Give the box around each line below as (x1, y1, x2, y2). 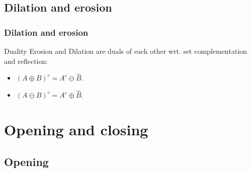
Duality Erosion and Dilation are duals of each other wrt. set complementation (4, 46, 247, 56)
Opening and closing (4, 119, 148, 139)
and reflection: (4, 55, 48, 66)
